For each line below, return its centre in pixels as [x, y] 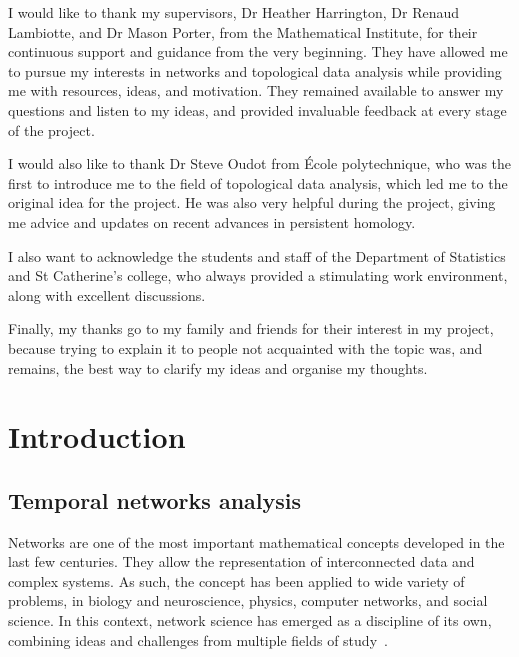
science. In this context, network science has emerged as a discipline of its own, [250, 620]
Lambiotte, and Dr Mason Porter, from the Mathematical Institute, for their [243, 31]
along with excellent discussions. [107, 294]
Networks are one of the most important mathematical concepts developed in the [256, 541]
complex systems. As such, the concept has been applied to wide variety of [236, 580]
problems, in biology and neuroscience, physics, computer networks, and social [248, 600]
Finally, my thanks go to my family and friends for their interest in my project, [251, 328]
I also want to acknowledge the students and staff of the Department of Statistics [257, 255]
